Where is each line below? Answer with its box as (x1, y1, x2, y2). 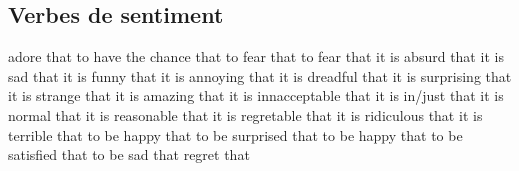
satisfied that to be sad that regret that (8, 144, 250, 165)
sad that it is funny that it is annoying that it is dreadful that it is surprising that (8, 65, 512, 86)
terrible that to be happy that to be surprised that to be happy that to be (8, 124, 463, 145)
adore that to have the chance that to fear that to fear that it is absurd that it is (8, 46, 504, 67)
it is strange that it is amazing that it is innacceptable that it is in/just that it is (8, 85, 504, 106)
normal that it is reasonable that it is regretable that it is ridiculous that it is (8, 104, 483, 125)
